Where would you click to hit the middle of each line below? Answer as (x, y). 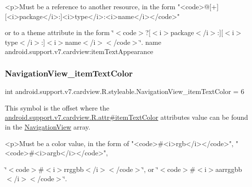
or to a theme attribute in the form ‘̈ (59, 32)
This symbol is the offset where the (57, 107)
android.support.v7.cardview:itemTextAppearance (79, 51)
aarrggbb (229, 169)
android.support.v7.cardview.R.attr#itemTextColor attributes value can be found (126, 117)
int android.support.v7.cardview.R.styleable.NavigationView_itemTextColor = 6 (125, 91)
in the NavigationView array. (48, 126)
